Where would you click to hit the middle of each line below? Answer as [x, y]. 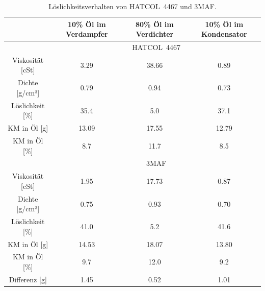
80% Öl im [155, 24]
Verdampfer [87, 34]
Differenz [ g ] [28, 279]
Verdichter [155, 34]
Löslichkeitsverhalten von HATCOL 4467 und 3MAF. [132, 6]
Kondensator [224, 34]
